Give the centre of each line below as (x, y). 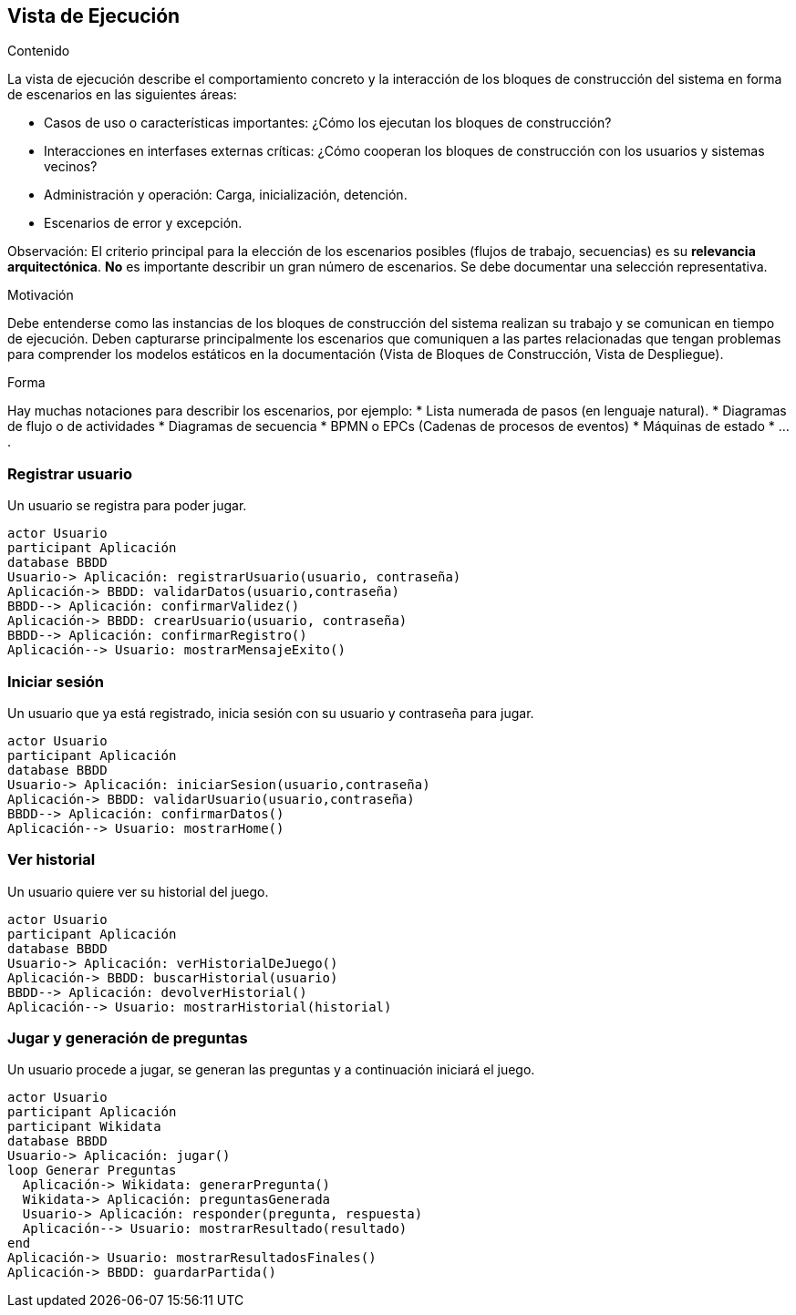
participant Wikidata (84, 1127)
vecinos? (71, 167)
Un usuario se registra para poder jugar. (127, 506)
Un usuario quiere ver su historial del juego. (138, 891)
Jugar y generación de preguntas (128, 1038)
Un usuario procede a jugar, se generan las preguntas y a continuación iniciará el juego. (271, 1070)
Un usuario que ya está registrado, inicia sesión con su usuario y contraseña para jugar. (271, 713)
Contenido (39, 51)
